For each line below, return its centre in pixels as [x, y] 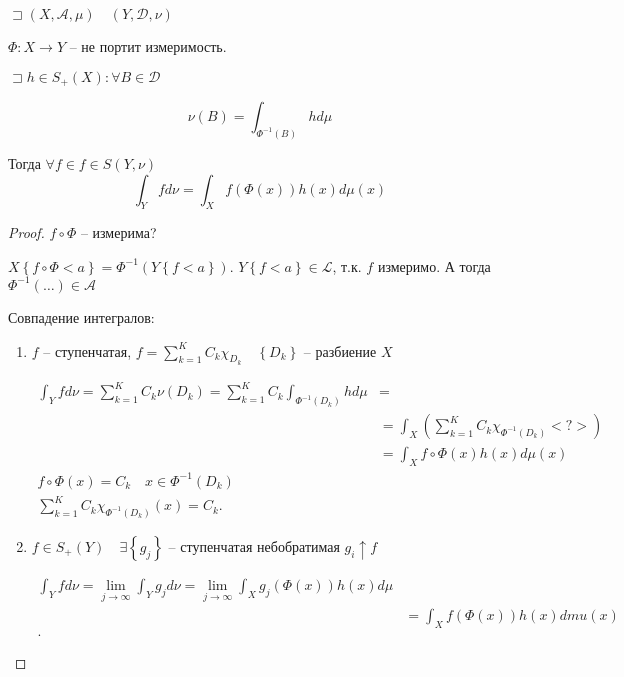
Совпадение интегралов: [81, 316]
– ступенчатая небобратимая [254, 545]
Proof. [26, 232]
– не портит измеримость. [148, 46]
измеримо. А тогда [434, 265]
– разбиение [340, 350]
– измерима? [118, 232]
